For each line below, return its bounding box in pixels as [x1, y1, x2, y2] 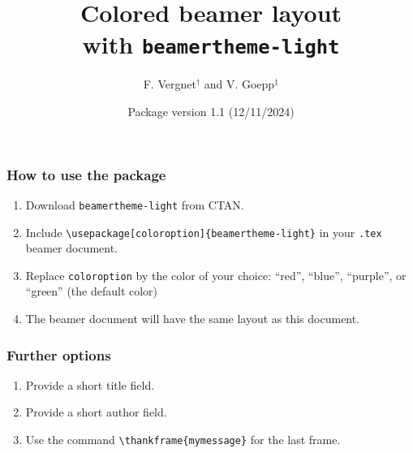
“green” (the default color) [25, 283, 158, 300]
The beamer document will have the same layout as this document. [25, 310, 360, 327]
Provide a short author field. [25, 403, 167, 421]
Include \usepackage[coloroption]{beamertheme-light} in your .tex [25, 223, 382, 240]
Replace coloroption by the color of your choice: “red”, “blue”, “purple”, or [25, 266, 407, 283]
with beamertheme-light [82, 28, 340, 61]
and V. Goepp [204, 75, 275, 93]
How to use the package [6, 164, 166, 184]
